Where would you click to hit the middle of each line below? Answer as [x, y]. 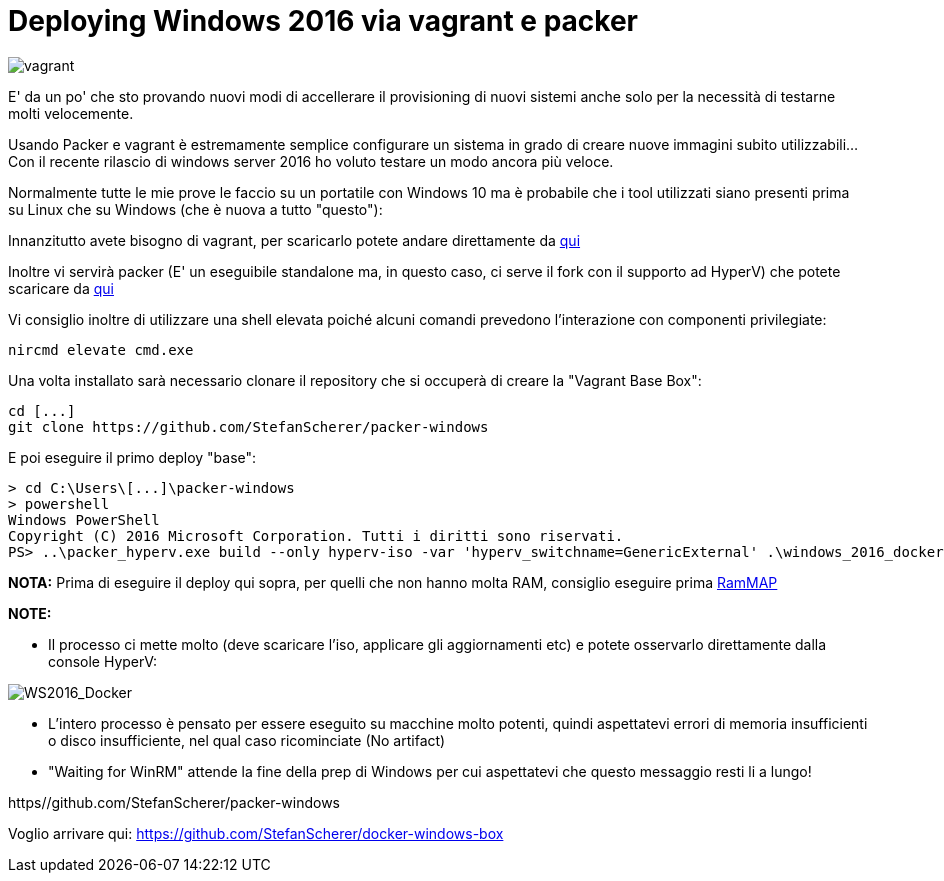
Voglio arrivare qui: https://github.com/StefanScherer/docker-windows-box [256, 833]
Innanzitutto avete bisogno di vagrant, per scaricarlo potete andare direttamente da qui [294, 240]
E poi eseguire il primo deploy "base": [132, 457]
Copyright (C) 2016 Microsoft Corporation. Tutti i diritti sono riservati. [316, 535]
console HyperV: [103, 661]
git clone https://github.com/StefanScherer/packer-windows [248, 426]
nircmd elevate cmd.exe [101, 349]
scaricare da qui [61, 288]
